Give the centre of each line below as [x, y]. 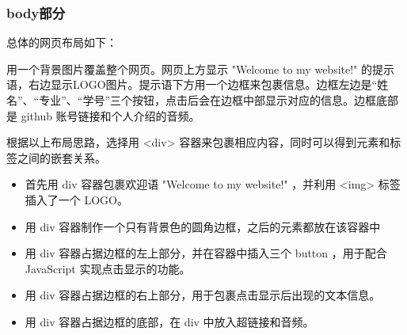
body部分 [36, 12]
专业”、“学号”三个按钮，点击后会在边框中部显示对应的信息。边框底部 [219, 100]
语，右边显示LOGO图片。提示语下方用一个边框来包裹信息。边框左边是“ [192, 84]
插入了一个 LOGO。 [76, 199]
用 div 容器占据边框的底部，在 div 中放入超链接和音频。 [169, 321]
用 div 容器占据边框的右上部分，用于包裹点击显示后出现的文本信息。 [203, 295]
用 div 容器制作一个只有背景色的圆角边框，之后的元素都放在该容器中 [203, 226]
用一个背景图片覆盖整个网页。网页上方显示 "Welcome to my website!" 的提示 [200, 69]
